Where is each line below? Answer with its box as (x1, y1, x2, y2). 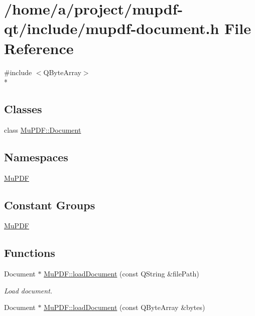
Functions (4, 245, 55, 260)
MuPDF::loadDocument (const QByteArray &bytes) (44, 302, 205, 312)
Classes (4, 101, 42, 117)
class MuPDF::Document (4, 124, 81, 135)
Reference (4, 38, 74, 58)
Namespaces (4, 149, 68, 164)
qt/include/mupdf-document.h (4, 18, 219, 39)
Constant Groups (4, 197, 95, 212)
